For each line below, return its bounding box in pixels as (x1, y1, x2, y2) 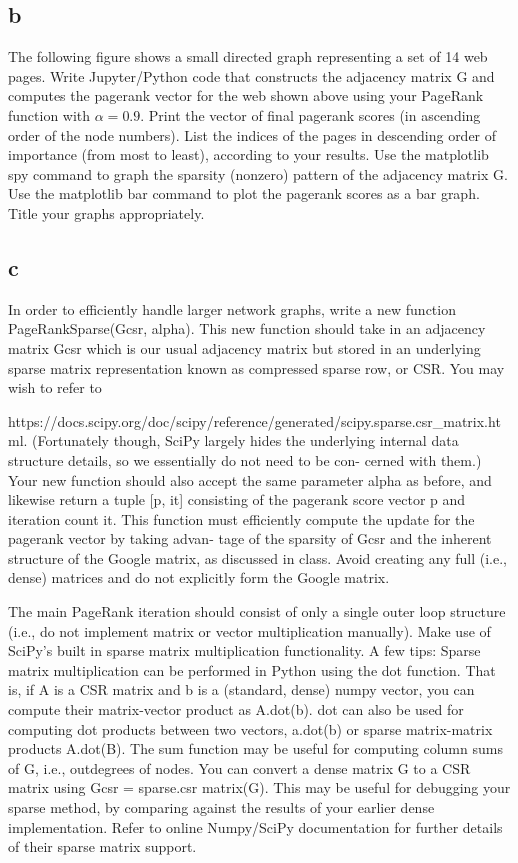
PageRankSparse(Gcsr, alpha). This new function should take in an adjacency (8, 318, 486, 339)
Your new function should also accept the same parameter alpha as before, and (8, 469, 492, 490)
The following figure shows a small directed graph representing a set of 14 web (8, 46, 488, 67)
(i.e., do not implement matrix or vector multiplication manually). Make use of (8, 620, 491, 641)
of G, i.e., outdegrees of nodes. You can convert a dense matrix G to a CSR (8, 757, 471, 778)
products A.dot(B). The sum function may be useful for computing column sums (8, 738, 503, 759)
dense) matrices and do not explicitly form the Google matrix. (8, 567, 390, 588)
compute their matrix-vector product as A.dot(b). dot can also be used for (8, 699, 464, 720)
